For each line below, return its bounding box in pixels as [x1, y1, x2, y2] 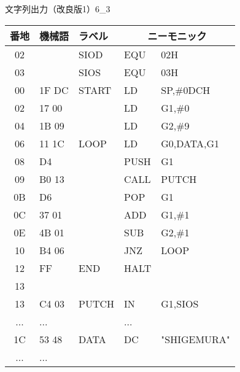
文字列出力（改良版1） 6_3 [5, 2, 110, 15]
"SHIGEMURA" [161, 331, 230, 346]
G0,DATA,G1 [161, 136, 219, 150]
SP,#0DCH [161, 82, 211, 97]
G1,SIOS [161, 296, 199, 311]
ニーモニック [147, 28, 207, 43]
